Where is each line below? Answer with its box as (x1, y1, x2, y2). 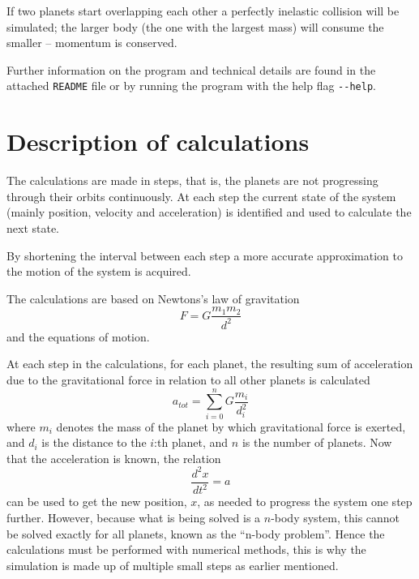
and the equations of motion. (6, 328, 150, 345)
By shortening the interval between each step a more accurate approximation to (6, 247, 403, 264)
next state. (6, 219, 60, 236)
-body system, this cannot (271, 508, 400, 525)
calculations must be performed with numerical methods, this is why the (6, 541, 366, 558)
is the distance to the (41, 434, 147, 451)
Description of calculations (6, 125, 310, 158)
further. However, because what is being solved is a (6, 508, 261, 525)
